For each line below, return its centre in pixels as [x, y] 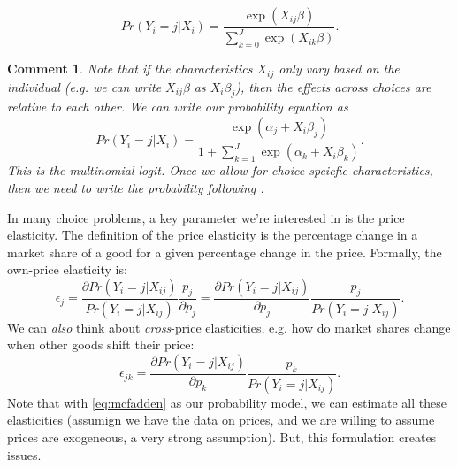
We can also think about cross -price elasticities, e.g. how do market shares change [229, 327]
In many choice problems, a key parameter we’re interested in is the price [206, 217]
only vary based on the [339, 69]
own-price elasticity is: [67, 269]
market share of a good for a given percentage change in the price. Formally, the [225, 252]
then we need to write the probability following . [136, 187]
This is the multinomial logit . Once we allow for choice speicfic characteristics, [220, 170]
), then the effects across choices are [333, 86]
